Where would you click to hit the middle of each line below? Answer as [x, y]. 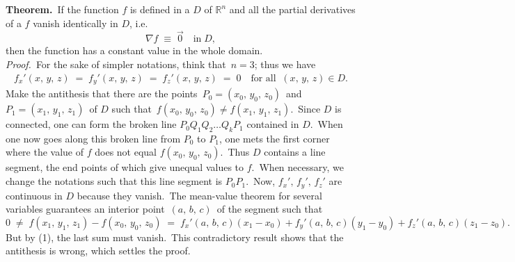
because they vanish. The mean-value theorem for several [199, 195]
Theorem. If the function [62, 9]
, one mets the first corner [274, 138]
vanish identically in [76, 23]
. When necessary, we [298, 167]
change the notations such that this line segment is [114, 181]
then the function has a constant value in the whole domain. [134, 50]
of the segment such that [270, 209]
